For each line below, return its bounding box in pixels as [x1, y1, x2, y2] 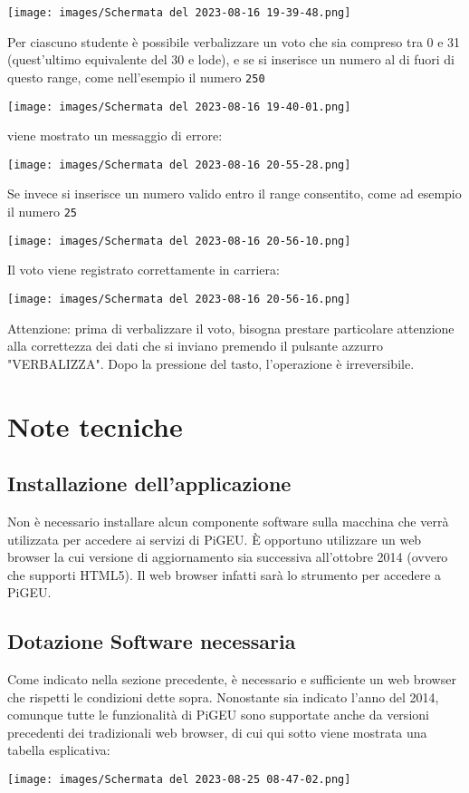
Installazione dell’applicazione [7, 469, 292, 498]
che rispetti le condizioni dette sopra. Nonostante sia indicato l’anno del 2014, [7, 687, 439, 706]
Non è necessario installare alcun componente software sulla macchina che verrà [7, 511, 449, 530]
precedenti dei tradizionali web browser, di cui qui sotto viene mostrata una [7, 722, 427, 741]
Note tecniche [7, 407, 183, 444]
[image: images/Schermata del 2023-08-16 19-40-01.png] [7, 100, 351, 113]
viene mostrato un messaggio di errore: [7, 126, 223, 145]
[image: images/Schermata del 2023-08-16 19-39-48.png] [7, 6, 351, 19]
